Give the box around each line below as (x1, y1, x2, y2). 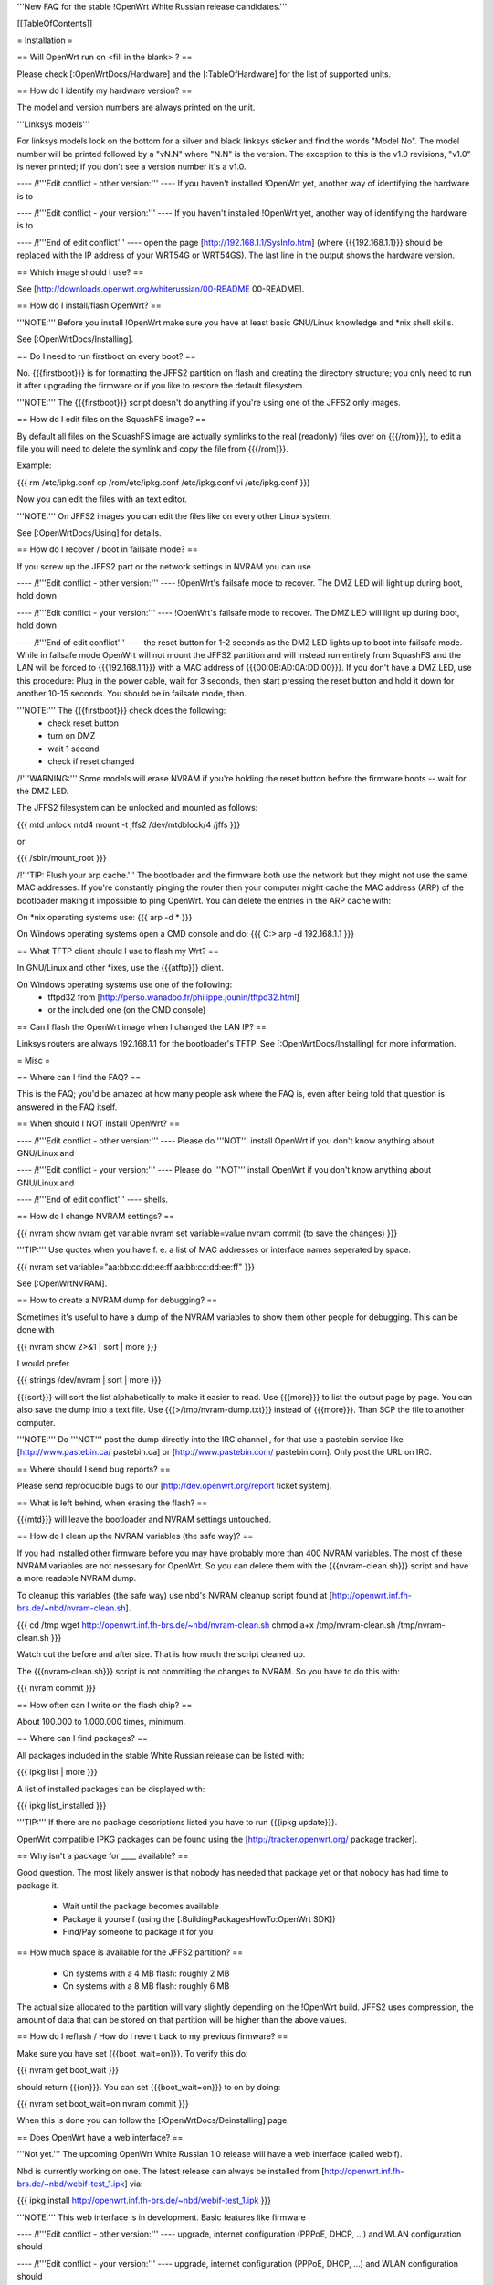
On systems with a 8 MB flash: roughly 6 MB (62, 1981, 230, 1992)
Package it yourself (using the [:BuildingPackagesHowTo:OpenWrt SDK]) (62, 1913, 336, 1924)
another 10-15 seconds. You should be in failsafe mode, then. (16, 688, 246, 699)
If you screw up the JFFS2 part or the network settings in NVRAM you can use (16, 560, 312, 571)
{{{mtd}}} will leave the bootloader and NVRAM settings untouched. (16, 1514, 272, 1525)
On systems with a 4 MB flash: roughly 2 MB (62, 1968, 230, 1979)
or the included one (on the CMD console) (47, 1004, 206, 1015)
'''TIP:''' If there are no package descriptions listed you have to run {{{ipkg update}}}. (16, 1817, 338, 1828)
